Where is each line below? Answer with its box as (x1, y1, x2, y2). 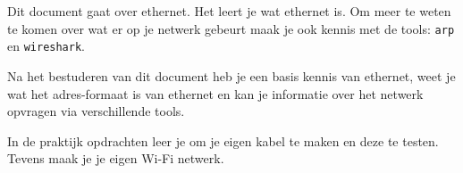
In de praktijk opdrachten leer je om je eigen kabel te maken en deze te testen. (7, 131, 439, 150)
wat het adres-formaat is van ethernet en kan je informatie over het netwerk (7, 84, 424, 103)
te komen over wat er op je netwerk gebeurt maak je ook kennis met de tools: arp (7, 19, 455, 37)
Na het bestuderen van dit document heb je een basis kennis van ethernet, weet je (7, 66, 456, 85)
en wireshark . (7, 37, 86, 55)
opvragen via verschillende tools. (7, 102, 185, 120)
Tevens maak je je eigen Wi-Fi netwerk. (7, 149, 224, 168)
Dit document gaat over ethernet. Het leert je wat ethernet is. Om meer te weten (7, 2, 451, 20)
